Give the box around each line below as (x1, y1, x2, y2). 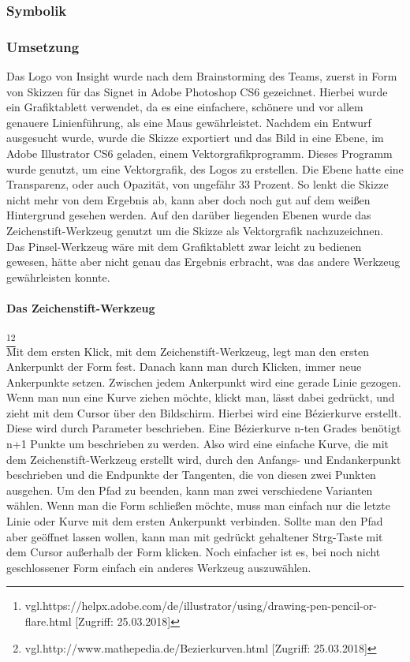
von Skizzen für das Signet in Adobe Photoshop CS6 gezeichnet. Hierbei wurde (6, 83, 388, 99)
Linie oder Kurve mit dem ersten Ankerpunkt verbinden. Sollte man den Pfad (6, 513, 383, 529)
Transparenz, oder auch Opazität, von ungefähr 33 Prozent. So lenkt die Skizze (6, 176, 389, 193)
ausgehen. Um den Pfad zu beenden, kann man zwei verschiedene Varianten (6, 481, 373, 498)
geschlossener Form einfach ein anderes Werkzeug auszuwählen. (6, 559, 311, 575)
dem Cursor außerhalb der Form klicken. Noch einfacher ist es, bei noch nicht (6, 544, 381, 560)
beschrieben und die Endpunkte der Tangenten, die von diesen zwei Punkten (6, 466, 376, 483)
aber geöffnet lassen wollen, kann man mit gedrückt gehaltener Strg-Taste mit (6, 528, 383, 544)
